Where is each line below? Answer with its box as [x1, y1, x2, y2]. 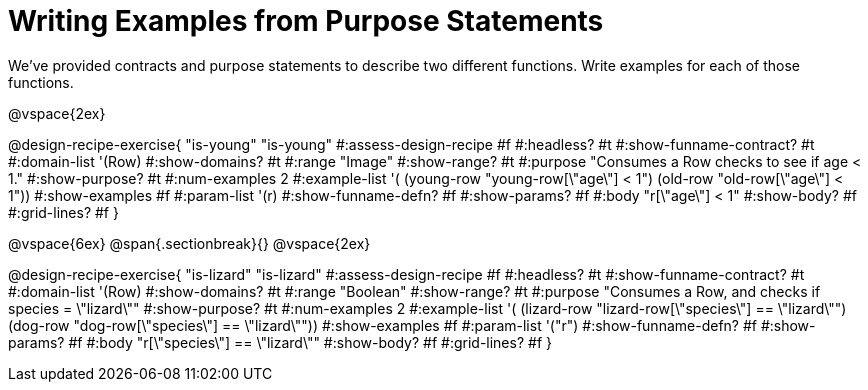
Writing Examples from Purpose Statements [8, 4, 604, 38]
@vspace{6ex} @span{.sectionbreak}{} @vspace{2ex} [8, 234, 371, 252]
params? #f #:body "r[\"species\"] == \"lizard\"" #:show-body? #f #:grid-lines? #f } [8, 333, 552, 351]
